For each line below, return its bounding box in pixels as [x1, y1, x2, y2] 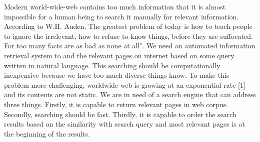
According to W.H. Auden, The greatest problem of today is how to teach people [4, 21, 252, 31]
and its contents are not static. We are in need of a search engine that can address [4, 89, 256, 100]
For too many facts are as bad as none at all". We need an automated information [4, 40, 255, 51]
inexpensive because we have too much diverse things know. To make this [4, 70, 229, 80]
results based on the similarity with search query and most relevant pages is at [4, 119, 245, 129]
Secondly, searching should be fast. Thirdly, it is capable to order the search [4, 109, 236, 119]
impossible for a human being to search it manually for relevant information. [4, 11, 239, 21]
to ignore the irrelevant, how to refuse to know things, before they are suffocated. [4, 30, 253, 41]
